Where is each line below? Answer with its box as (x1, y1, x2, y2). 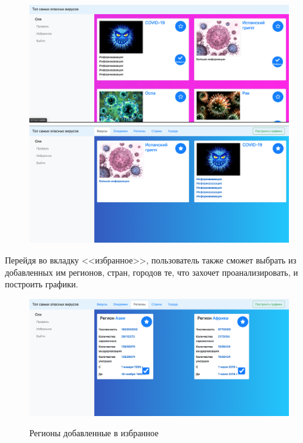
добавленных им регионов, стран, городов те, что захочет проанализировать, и (5, 265, 298, 278)
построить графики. (5, 278, 78, 290)
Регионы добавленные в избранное (29, 426, 159, 439)
